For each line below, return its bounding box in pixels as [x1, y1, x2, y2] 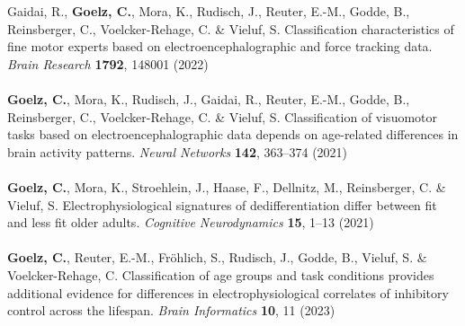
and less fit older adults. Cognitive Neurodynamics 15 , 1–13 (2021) [7, 213, 374, 232]
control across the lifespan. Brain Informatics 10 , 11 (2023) [7, 301, 335, 320]
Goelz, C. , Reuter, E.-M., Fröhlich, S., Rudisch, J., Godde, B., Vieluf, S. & [7, 248, 427, 267]
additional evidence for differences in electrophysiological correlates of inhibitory [7, 283, 449, 302]
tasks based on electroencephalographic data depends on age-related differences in [7, 125, 459, 144]
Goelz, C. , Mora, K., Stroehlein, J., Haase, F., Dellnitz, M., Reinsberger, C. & [7, 177, 446, 196]
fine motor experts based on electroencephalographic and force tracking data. [7, 37, 433, 56]
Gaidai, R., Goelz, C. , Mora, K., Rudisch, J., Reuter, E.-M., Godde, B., [7, 2, 410, 20]
